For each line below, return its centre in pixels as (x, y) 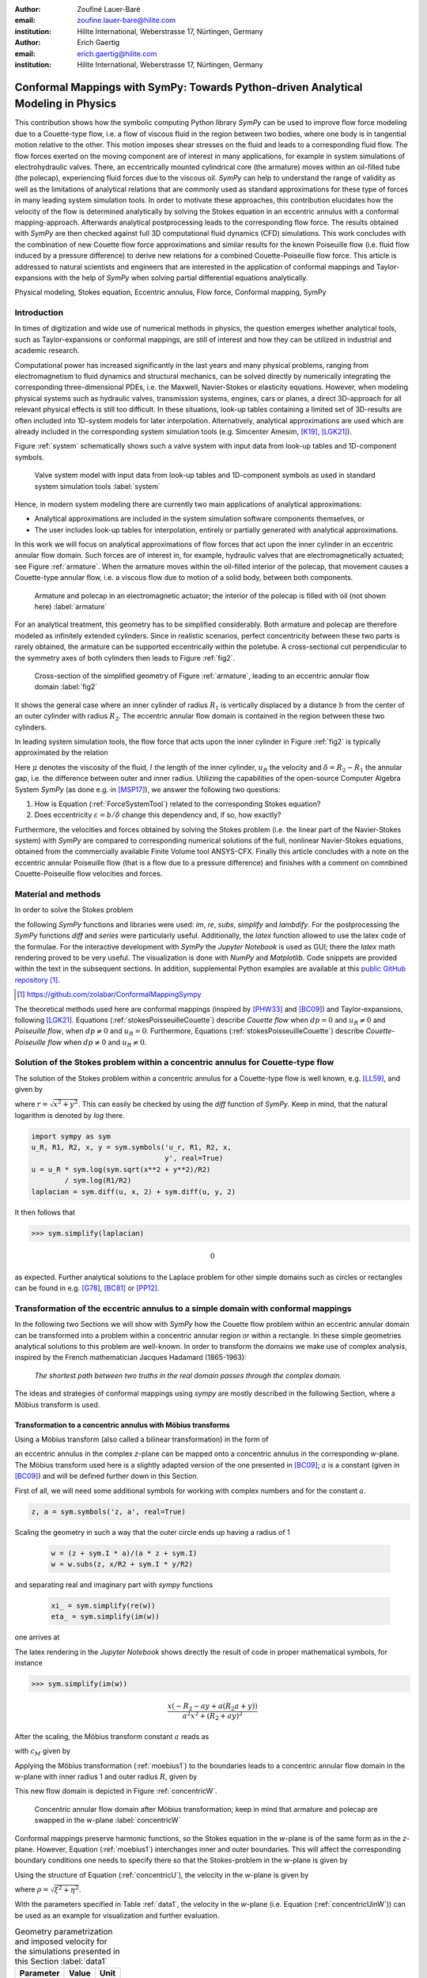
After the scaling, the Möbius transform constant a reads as (112, 1736)
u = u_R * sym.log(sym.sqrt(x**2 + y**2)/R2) (121, 1169)
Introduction (39, 313)
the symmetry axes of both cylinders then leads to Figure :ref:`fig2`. (125, 657)
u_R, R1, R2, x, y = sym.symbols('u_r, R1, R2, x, (132, 1148)
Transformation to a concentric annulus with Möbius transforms (122, 1425)
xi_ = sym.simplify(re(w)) (103, 1605)
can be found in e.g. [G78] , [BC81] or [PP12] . (87, 1288)
